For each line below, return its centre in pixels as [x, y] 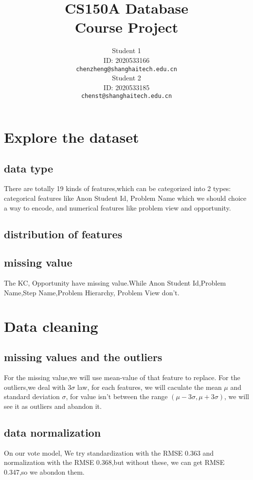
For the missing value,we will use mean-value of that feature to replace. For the [122, 377]
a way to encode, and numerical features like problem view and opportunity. [117, 207]
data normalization [53, 432]
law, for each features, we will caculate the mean [149, 387]
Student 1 [126, 50]
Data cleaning [51, 326]
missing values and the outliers [83, 357]
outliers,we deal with [35, 387]
